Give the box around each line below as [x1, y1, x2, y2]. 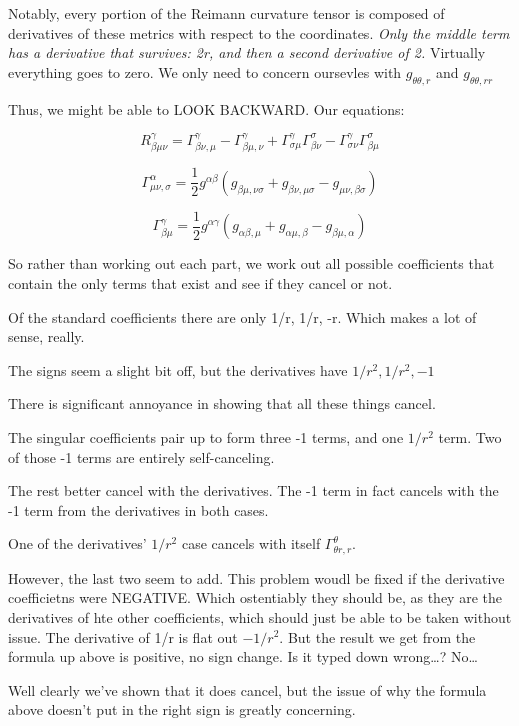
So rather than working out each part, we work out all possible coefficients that [8, 253, 495, 274]
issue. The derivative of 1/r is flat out [8, 626, 238, 647]
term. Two [438, 426, 502, 447]
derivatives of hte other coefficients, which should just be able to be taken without [8, 606, 512, 627]
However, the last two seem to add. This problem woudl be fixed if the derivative [8, 567, 505, 588]
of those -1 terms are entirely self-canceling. [8, 446, 275, 467]
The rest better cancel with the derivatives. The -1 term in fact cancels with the [8, 480, 499, 501]
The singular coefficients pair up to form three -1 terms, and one [8, 426, 404, 447]
